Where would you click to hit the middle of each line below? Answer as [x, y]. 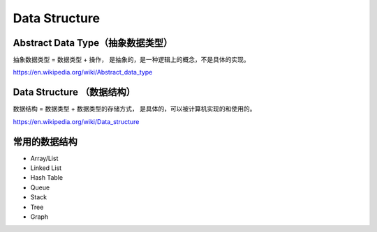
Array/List [44, 158]
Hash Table [46, 178]
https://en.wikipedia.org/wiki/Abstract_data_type [83, 72]
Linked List [46, 168]
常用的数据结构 [45, 142]
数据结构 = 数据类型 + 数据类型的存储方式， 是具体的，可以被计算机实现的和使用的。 [134, 109]
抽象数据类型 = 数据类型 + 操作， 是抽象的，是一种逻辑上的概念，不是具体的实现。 [132, 60]
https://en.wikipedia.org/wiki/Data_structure [76, 121]
